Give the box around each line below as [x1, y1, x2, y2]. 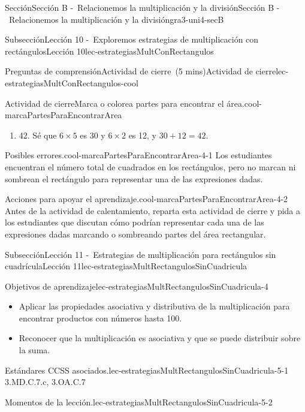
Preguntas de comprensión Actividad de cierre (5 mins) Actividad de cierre [5, 65, 276, 77]
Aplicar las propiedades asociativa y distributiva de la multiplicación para [19, 300, 290, 312]
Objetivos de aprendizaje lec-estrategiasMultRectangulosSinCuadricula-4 [5, 279, 268, 292]
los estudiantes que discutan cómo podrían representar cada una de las [5, 216, 264, 228]
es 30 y [80, 128, 105, 141]
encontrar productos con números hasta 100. [19, 311, 182, 324]
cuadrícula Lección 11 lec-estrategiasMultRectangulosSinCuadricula [5, 260, 247, 272]
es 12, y [128, 128, 156, 141]
